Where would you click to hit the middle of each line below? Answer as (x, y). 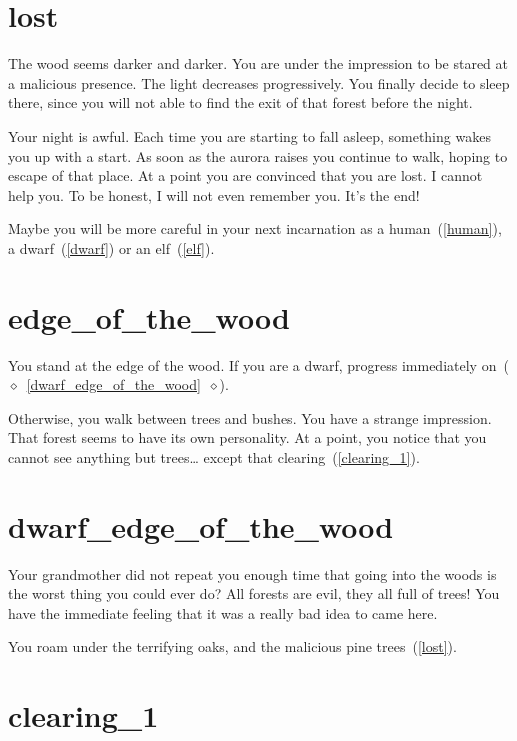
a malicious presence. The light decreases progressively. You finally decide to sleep (259, 82)
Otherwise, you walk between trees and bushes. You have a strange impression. (250, 417)
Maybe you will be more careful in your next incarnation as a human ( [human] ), (255, 228)
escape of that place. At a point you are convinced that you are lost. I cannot (245, 175)
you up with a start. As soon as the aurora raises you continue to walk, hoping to (258, 155)
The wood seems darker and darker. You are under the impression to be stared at (258, 63)
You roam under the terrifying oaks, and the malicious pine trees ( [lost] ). (232, 646)
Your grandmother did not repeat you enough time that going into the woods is (252, 573)
